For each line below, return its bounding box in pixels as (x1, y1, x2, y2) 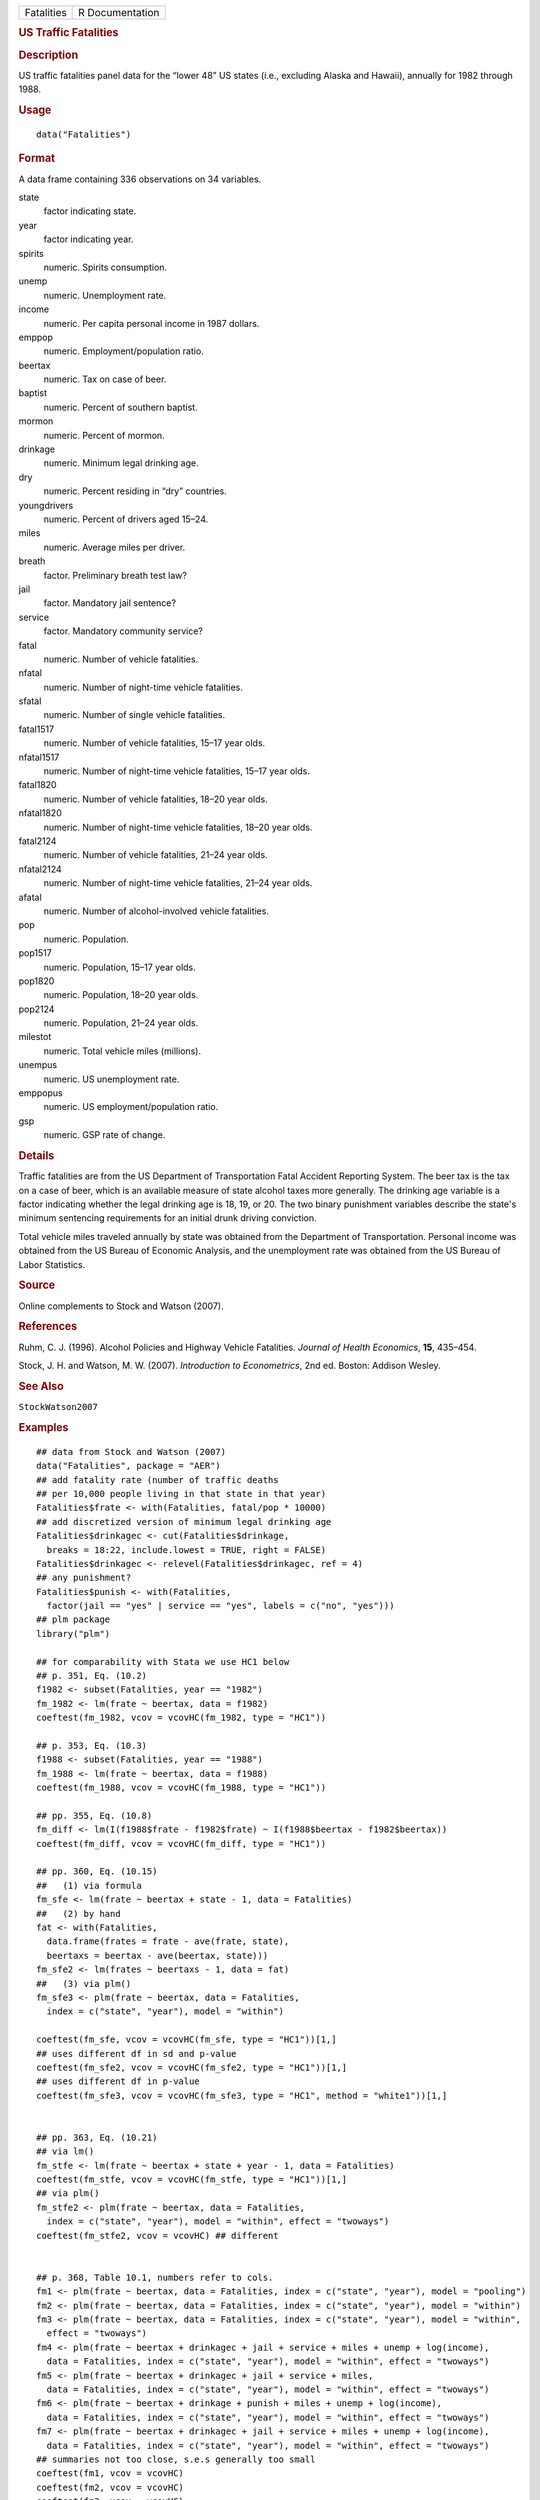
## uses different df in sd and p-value (36, 2048, 237, 2059)
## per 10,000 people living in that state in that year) (36, 1488, 327, 1499)
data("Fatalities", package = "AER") (36, 1460, 222, 1472)
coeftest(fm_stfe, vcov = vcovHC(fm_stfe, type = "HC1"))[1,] (36, 2174, 348, 2185)
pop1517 (18, 947, 52, 959)
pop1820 (18, 975, 55, 987)
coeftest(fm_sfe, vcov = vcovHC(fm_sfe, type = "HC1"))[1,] (36, 2034, 337, 2045)
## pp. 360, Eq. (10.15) (36, 1866, 158, 1877)
